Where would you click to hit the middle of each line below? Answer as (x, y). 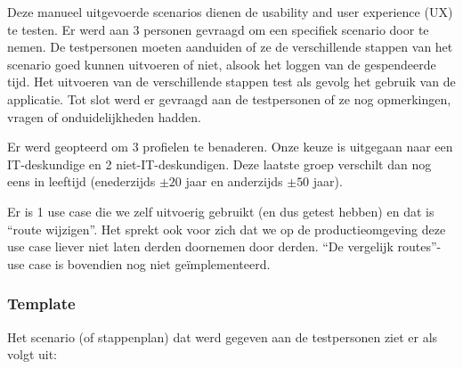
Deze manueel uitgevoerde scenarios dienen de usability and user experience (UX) (230, 12)
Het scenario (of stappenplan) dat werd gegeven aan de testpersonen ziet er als (223, 336)
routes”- (419, 246)
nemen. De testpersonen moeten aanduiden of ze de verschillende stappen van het (230, 47)
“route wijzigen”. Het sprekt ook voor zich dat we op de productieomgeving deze (227, 229)
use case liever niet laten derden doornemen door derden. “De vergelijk (200, 246)
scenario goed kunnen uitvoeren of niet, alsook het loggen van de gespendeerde (222, 64)
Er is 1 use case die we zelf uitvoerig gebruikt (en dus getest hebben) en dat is (221, 211)
